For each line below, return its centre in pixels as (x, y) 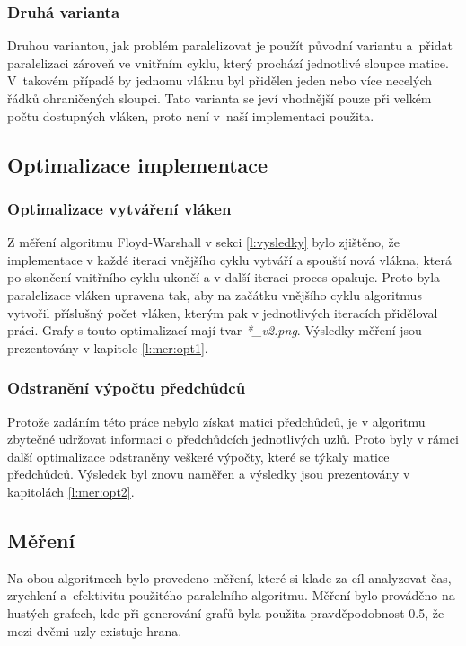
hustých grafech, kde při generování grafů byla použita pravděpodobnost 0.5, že (226, 612)
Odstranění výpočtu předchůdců (127, 388)
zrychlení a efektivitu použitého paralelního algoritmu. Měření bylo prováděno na (231, 595)
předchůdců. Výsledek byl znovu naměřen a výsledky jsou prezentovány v (209, 474)
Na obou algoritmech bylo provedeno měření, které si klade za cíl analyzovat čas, (229, 577)
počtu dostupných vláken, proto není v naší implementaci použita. (191, 115)
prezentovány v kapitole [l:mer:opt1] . (108, 347)
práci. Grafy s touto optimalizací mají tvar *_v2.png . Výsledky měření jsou (215, 330)
